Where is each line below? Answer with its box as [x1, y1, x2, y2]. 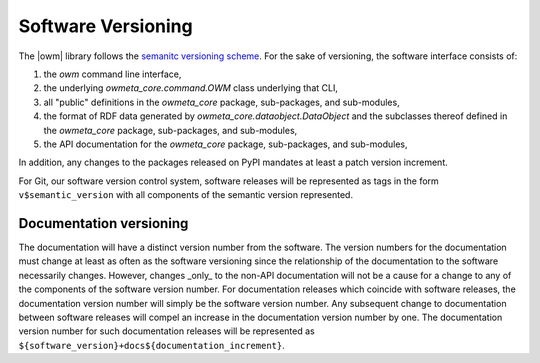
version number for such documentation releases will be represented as [18, 325, 315, 337]
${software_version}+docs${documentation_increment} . [18, 339, 285, 351]
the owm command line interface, [43, 68, 182, 80]
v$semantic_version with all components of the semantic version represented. [18, 189, 354, 201]
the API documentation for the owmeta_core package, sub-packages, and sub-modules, [43, 138, 408, 150]
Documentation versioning [18, 215, 189, 232]
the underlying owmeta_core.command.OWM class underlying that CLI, [43, 82, 339, 94]
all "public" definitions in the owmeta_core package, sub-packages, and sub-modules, [43, 96, 400, 108]
